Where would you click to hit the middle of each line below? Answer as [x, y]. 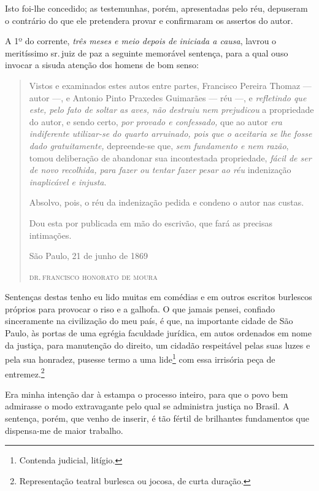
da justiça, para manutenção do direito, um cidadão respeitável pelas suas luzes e [158, 345]
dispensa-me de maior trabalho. [64, 430]
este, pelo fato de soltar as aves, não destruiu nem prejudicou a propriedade [171, 110]
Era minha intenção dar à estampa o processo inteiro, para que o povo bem [147, 394]
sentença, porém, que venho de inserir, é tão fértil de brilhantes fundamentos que [157, 418]
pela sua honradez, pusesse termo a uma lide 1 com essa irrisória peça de [140, 358]
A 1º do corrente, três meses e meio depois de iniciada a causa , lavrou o [141, 41]
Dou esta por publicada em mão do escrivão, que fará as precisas [151, 222]
